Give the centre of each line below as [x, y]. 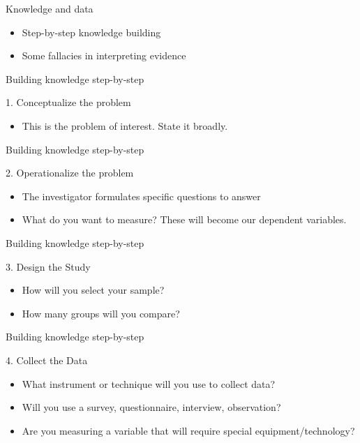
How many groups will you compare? [101, 313]
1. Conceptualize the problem [68, 102]
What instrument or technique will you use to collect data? [149, 383]
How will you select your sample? [93, 290]
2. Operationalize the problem [70, 173]
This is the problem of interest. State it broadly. [125, 125]
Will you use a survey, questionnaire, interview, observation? [151, 407]
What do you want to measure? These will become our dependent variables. [184, 219]
